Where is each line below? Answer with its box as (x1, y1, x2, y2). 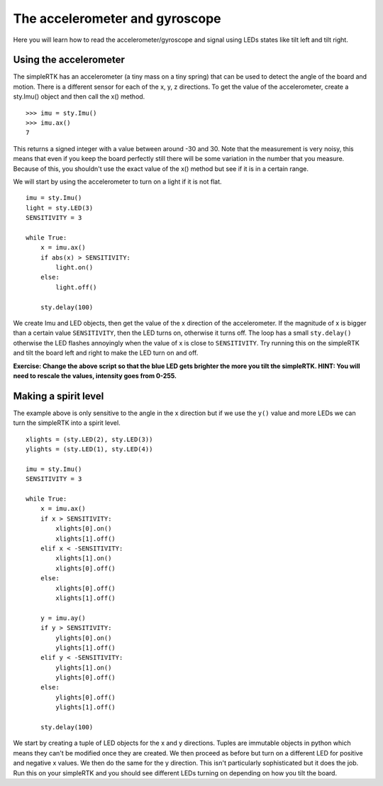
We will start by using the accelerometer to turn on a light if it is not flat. (13, 177, 223, 186)
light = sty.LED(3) (26, 204, 94, 212)
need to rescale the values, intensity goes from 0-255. (13, 372, 177, 380)
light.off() (55, 283, 97, 291)
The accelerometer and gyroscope (13, 11, 221, 26)
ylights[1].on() (55, 663, 112, 672)
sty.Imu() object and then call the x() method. (13, 92, 145, 101)
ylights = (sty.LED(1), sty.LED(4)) (26, 445, 153, 453)
